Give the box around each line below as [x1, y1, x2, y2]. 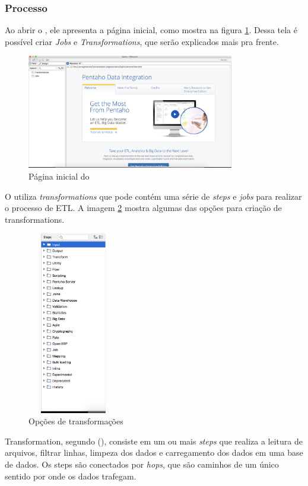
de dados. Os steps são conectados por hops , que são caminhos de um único [5, 458, 279, 471]
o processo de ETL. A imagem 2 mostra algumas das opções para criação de [5, 202, 282, 214]
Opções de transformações [28, 415, 123, 427]
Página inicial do [28, 170, 90, 182]
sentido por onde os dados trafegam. [5, 469, 136, 482]
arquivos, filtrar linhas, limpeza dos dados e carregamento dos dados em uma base [5, 446, 303, 459]
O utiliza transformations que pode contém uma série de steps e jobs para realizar [5, 190, 302, 202]
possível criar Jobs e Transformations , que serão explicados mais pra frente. [5, 35, 279, 47]
